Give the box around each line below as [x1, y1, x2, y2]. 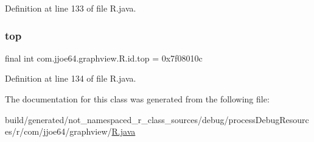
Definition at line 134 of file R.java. [5, 72, 136, 85]
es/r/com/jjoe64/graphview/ [5, 125, 112, 138]
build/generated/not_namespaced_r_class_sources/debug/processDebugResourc [5, 113, 309, 126]
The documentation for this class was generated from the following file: [5, 93, 270, 105]
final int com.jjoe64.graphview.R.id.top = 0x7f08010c [5, 51, 203, 64]
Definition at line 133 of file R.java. [5, 2, 136, 14]
